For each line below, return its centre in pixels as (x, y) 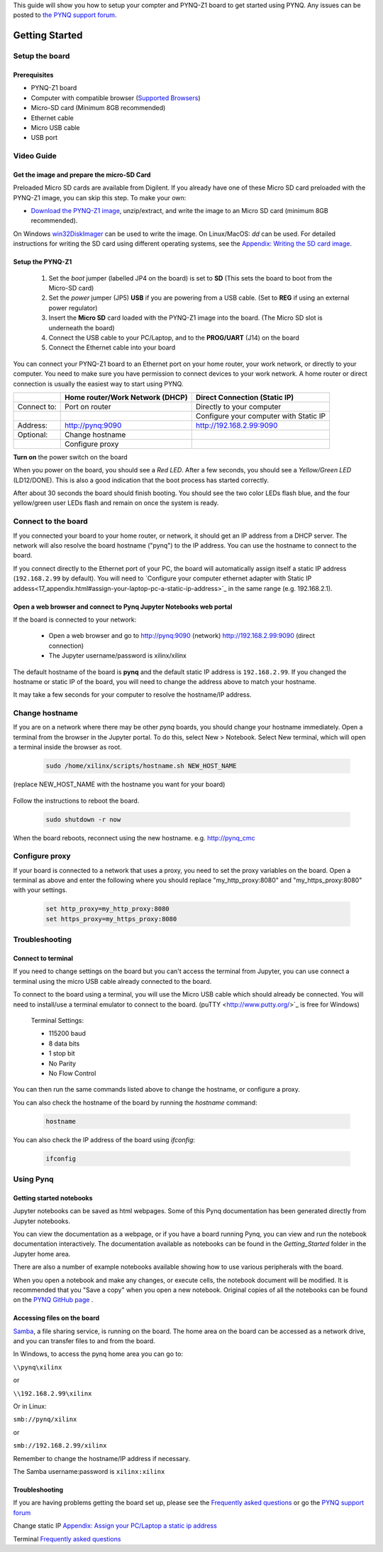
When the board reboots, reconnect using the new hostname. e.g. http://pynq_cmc (134, 837)
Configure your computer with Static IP (261, 416)
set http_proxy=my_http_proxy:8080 (107, 909)
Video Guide (35, 156)
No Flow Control (72, 1073)
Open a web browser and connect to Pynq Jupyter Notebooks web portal (123, 607)
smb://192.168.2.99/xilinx (60, 1446)
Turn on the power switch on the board (70, 457)
